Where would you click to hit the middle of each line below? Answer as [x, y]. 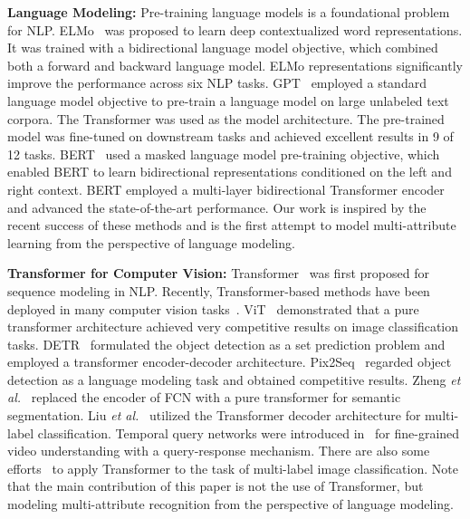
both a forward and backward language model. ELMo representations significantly [235, 65]
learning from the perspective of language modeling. [151, 242]
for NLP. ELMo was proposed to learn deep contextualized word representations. [235, 29]
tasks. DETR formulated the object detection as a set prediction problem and [226, 344]
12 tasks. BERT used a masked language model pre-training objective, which [224, 154]
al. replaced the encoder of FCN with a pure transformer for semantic [204, 397]
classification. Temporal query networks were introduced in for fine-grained [249, 432]
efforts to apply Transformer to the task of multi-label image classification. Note [233, 468]
